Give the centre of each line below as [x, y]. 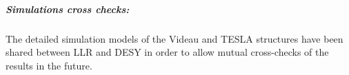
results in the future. [49, 65]
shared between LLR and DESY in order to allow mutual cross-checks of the [167, 52]
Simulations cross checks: [68, 9]
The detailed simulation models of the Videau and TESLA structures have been [174, 38]
